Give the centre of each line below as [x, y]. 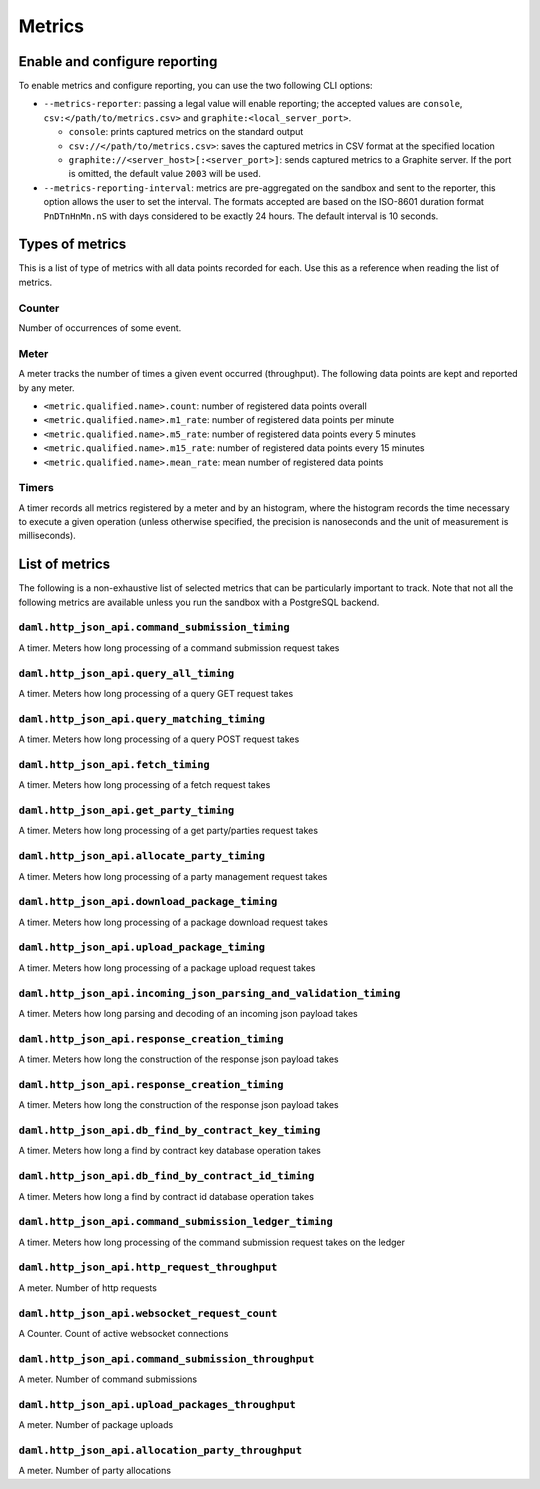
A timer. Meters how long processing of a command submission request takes [179, 647]
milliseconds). [47, 536]
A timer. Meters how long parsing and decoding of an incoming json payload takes [188, 1013]
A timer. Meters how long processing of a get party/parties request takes [168, 831]
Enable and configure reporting [118, 61]
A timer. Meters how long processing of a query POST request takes [159, 739]
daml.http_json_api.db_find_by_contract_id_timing [166, 1176]
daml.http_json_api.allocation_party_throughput [160, 1450]
